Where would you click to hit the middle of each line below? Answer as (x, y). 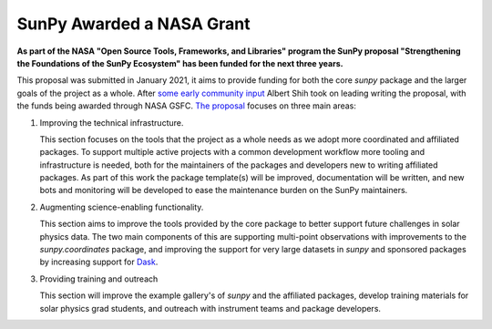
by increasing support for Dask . (99, 262)
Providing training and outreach (99, 279)
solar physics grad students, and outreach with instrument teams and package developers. (210, 308)
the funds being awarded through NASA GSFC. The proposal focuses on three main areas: (187, 106)
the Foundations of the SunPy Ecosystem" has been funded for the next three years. (180, 63)
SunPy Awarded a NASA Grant (133, 24)
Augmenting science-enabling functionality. (122, 207)
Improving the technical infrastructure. (112, 122)
